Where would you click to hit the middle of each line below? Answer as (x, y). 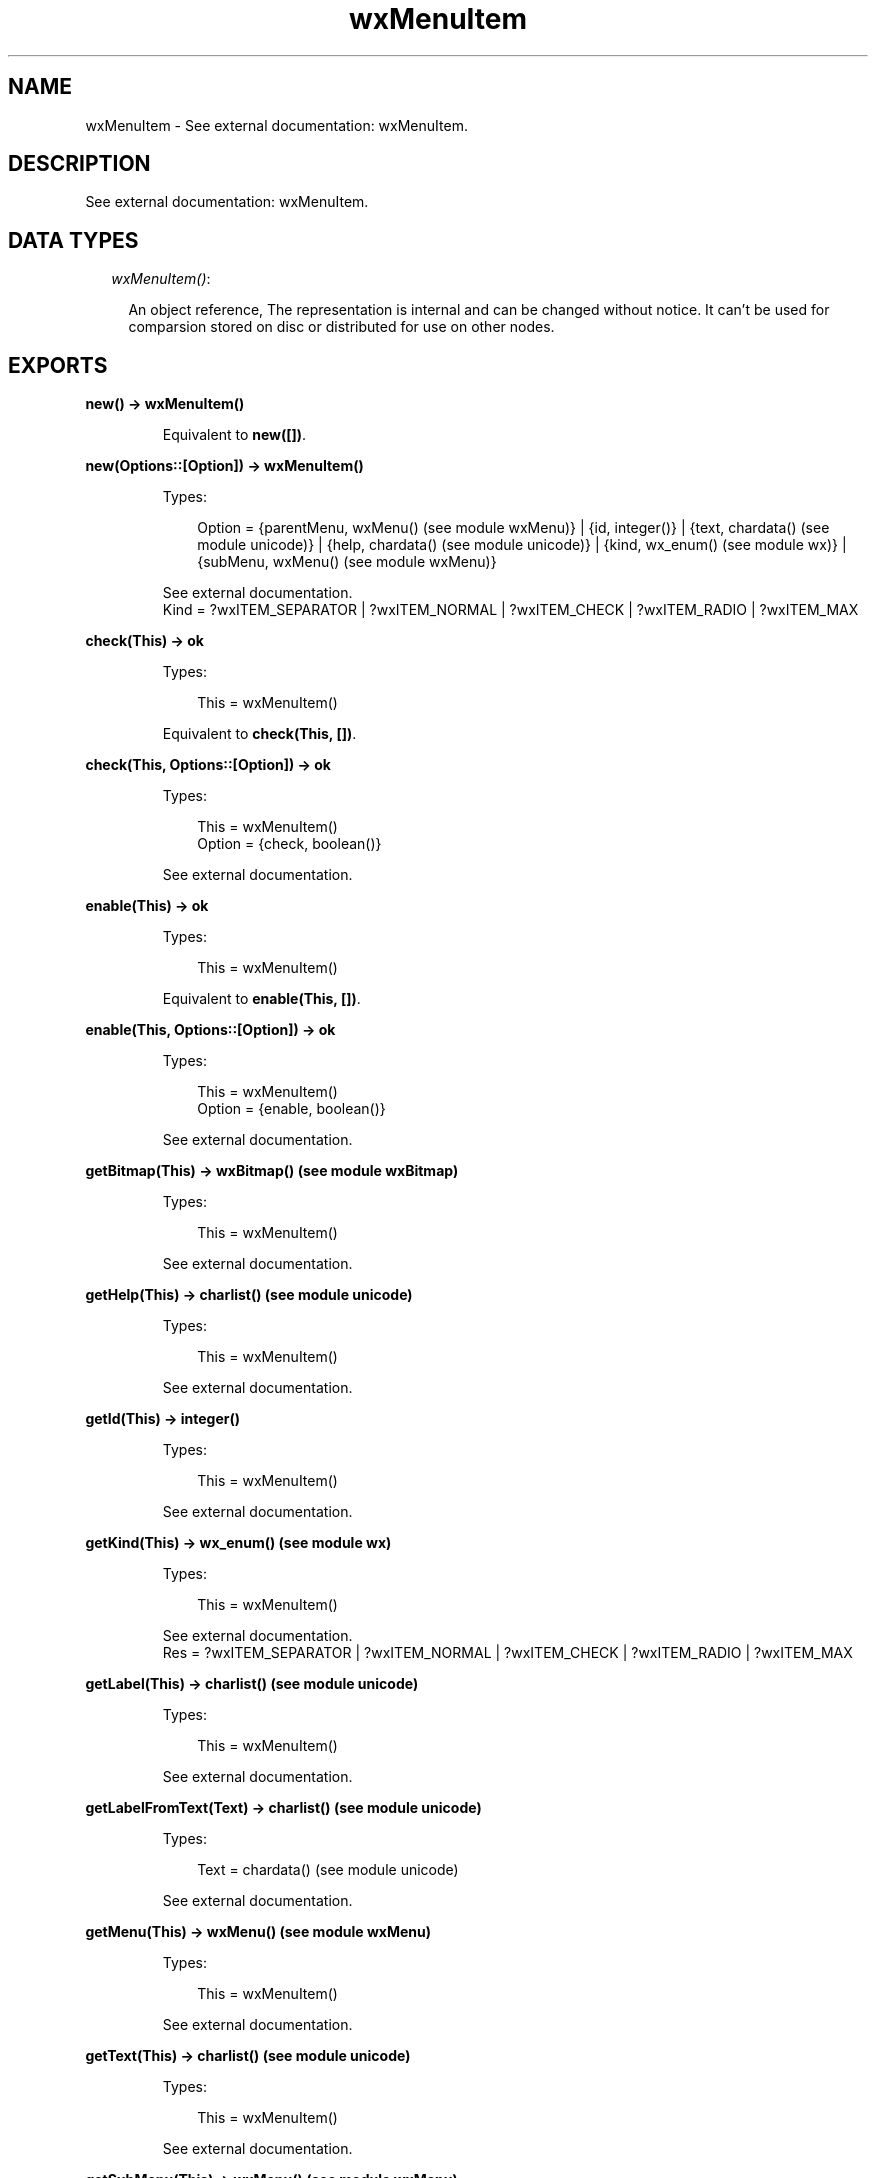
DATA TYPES (73, 240)
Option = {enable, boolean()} (291, 1109)
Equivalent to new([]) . (234, 435)
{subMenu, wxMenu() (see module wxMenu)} (347, 562)
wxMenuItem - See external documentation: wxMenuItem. (276, 125)
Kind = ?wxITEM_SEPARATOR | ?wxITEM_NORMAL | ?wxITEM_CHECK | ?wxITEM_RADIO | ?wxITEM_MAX (510, 610)
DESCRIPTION (79, 164)
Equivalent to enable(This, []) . (261, 999)
